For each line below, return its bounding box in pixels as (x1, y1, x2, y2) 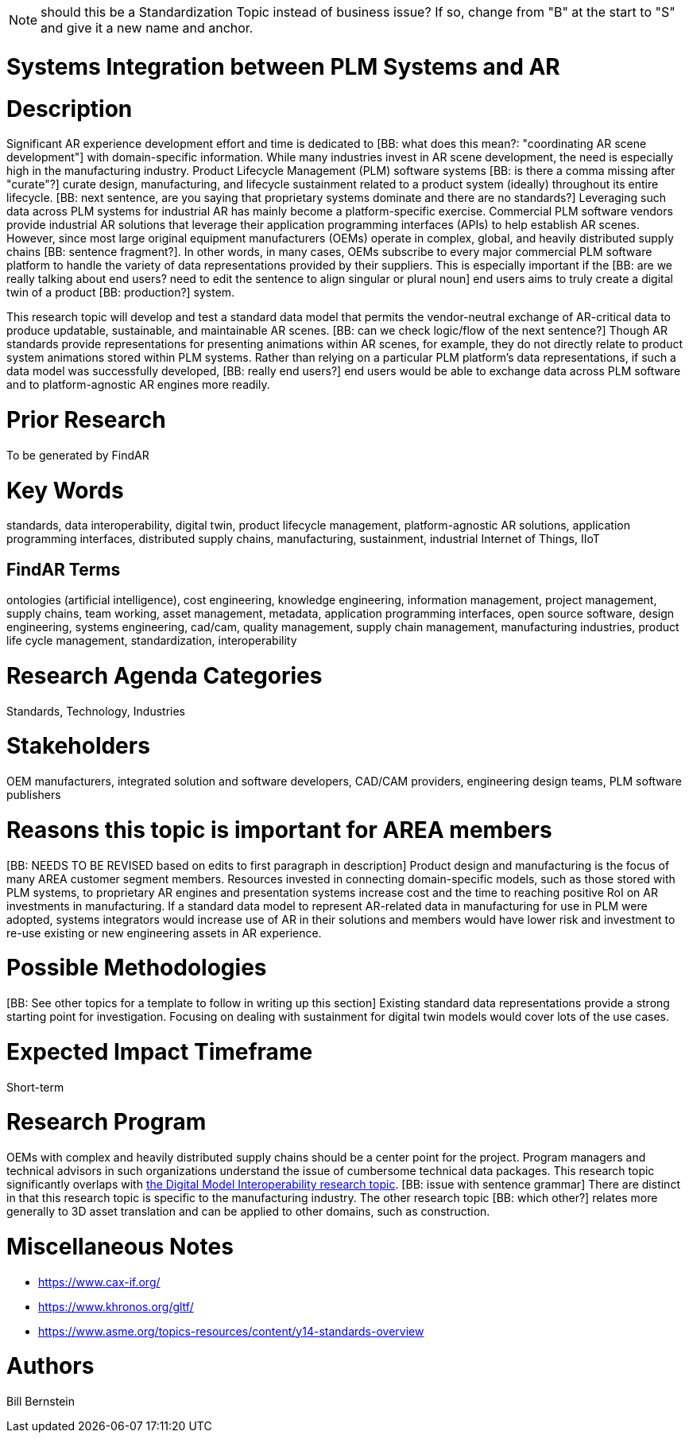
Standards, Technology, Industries (6, 704, 186, 718)
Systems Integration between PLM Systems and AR (6, 52, 560, 80)
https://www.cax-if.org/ (38, 1274, 161, 1289)
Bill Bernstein (6, 1394, 75, 1409)
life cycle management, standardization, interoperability (6, 634, 297, 648)
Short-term (6, 1080, 64, 1094)
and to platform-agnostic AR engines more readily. (6, 378, 270, 392)
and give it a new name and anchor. (41, 20, 254, 36)
